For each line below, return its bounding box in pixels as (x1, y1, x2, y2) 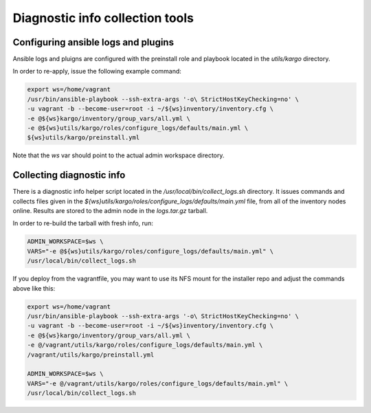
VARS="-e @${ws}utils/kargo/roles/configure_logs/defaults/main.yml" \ (27, 247, 274, 255)
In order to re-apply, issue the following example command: (12, 67, 182, 76)
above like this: (12, 284, 56, 292)
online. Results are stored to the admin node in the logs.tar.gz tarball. (12, 207, 208, 215)
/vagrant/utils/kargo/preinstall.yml (27, 350, 155, 359)
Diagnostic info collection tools (12, 10, 194, 25)
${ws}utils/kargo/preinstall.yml (27, 134, 140, 142)
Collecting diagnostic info (12, 169, 126, 181)
